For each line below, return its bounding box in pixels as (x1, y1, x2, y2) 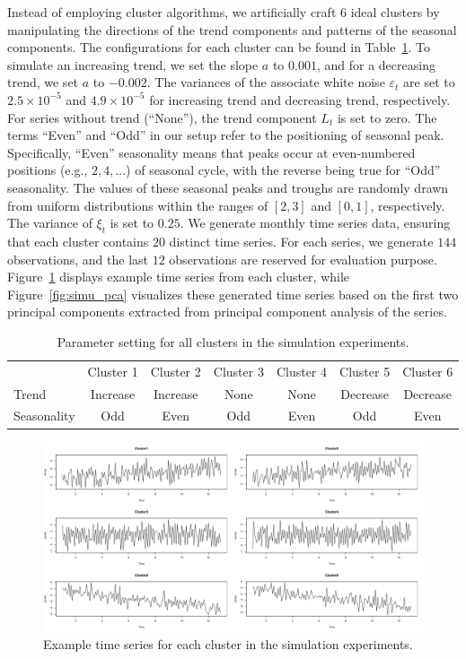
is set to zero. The (337, 108, 437, 126)
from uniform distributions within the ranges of (7, 195, 268, 214)
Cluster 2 (150, 361, 201, 380)
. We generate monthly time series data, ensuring (180, 213, 451, 232)
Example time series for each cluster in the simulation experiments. (43, 635, 413, 654)
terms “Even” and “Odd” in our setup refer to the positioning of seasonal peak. (7, 126, 444, 144)
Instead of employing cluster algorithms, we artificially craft (7, 3, 337, 21)
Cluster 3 (213, 361, 264, 380)
